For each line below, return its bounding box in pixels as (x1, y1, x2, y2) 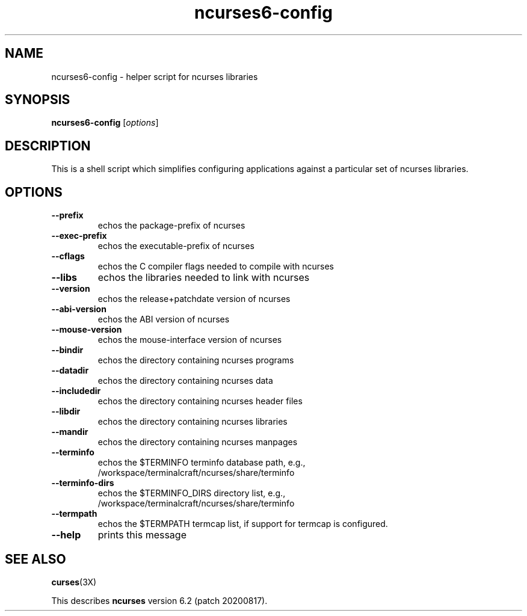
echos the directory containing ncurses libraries (97, 416, 288, 427)
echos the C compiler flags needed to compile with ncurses (97, 261, 334, 272)
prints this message (97, 529, 186, 541)
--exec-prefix (51, 230, 107, 241)
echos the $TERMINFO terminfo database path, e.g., (97, 457, 306, 468)
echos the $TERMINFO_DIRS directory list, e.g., (97, 488, 286, 499)
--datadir (51, 365, 89, 376)
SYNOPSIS (5, 92, 70, 108)
